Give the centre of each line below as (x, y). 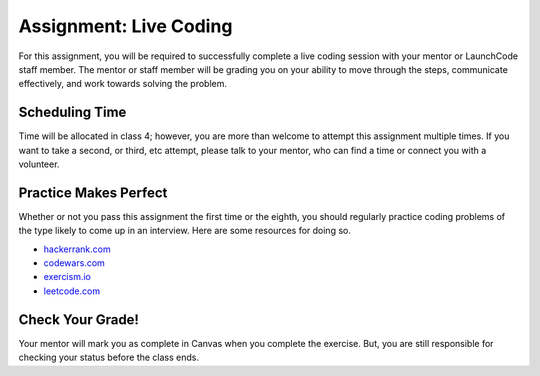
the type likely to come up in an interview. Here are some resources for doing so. (185, 231)
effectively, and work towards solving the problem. (123, 84)
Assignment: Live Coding (125, 26)
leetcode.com (71, 291)
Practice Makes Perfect (93, 192)
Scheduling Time (72, 112)
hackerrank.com (77, 249)
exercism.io (67, 277)
